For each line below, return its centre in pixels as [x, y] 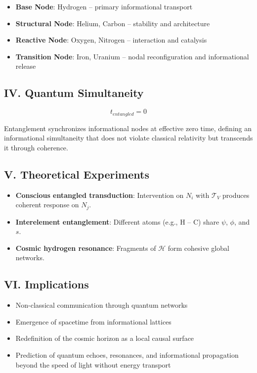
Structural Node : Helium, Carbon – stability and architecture [113, 23]
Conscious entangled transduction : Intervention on [100, 195]
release [26, 66]
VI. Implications [46, 284]
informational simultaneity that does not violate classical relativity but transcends [128, 138]
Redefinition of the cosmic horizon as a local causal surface [105, 338]
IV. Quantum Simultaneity [74, 93]
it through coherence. [36, 147]
